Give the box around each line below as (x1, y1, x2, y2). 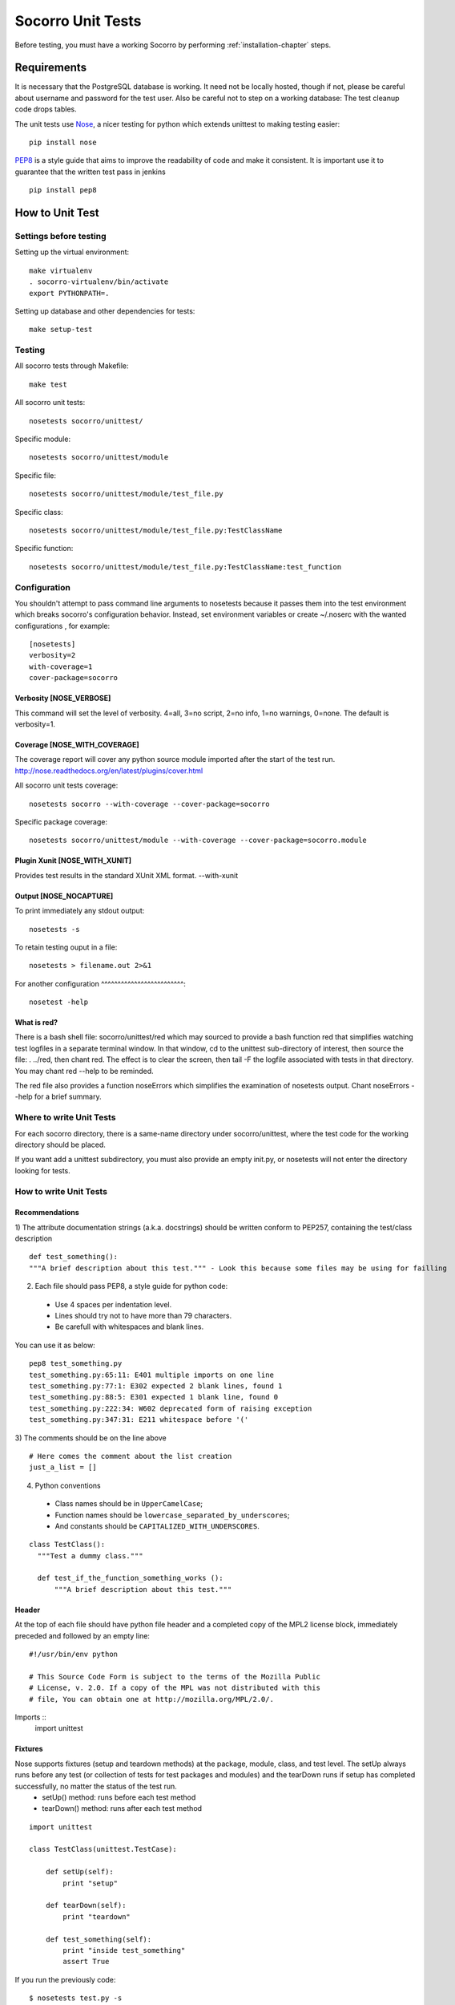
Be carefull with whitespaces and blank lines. (54, 1322, 204, 1331)
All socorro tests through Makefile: (14, 361, 129, 371)
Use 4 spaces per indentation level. (54, 1299, 172, 1309)
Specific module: (14, 434, 71, 444)
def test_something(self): (45, 1934, 152, 1944)
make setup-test (29, 325, 93, 334)
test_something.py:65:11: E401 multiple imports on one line (29, 1370, 274, 1379)
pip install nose (29, 138, 97, 148)
